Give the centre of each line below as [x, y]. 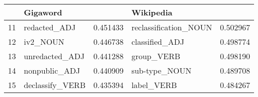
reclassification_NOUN [172, 27]
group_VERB [156, 56]
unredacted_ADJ [54, 56]
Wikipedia [152, 12]
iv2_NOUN [44, 42]
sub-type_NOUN [161, 70]
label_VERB [154, 85]
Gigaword [43, 12]
